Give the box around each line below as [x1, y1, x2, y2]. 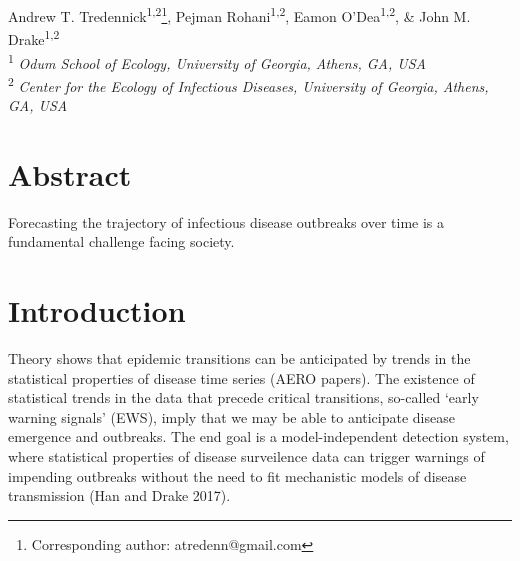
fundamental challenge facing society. [8, 231, 235, 252]
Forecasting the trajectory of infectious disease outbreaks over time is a [8, 211, 444, 232]
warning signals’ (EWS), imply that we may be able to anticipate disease [8, 406, 455, 427]
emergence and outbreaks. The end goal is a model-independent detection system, [8, 426, 509, 447]
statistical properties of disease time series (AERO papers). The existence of [8, 367, 475, 388]
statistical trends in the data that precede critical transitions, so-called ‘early [8, 387, 479, 408]
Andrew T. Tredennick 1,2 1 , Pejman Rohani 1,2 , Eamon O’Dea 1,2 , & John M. [8, 3, 471, 26]
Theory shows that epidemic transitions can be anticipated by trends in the [8, 348, 471, 369]
